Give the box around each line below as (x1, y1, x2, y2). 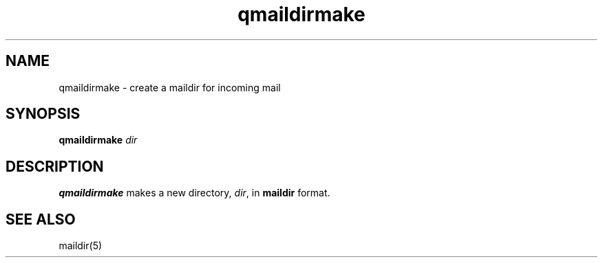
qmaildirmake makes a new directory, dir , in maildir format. (59, 187, 330, 199)
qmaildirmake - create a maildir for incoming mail (59, 81, 281, 93)
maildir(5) (59, 240, 103, 252)
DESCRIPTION (6, 157, 104, 175)
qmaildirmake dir (59, 134, 138, 146)
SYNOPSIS (6, 105, 81, 123)
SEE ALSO (6, 210, 76, 228)
